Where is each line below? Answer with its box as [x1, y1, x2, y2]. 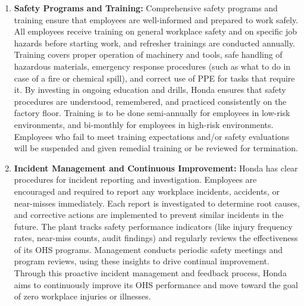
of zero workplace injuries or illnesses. [14, 290, 151, 302]
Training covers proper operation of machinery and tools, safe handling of [14, 48, 283, 61]
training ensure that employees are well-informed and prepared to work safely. [14, 13, 299, 26]
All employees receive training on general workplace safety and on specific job [14, 25, 297, 38]
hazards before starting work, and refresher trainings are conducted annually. [14, 36, 295, 49]
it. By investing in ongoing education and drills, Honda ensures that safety [14, 83, 286, 96]
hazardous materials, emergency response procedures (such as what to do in [14, 60, 291, 72]
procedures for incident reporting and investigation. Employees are [14, 173, 257, 186]
